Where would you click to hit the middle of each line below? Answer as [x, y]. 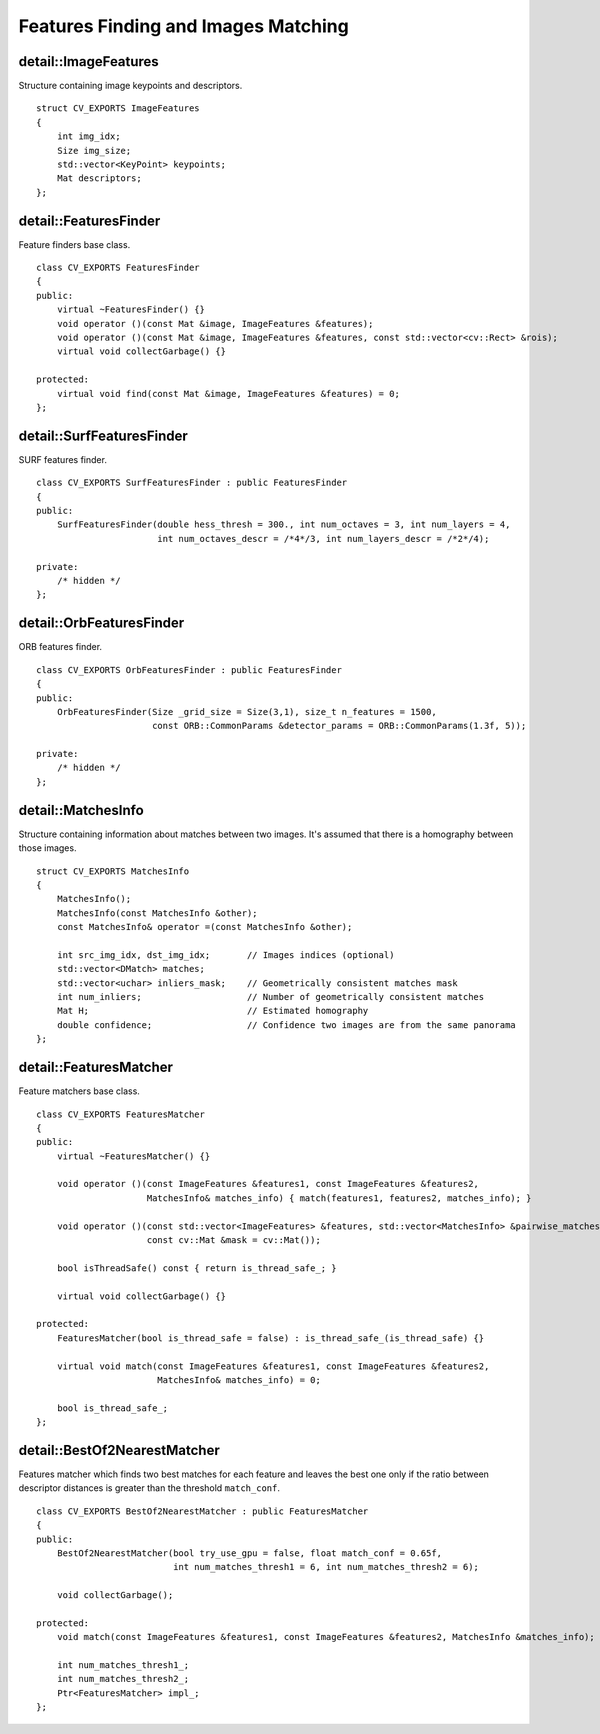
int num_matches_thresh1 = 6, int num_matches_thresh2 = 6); [326, 1567]
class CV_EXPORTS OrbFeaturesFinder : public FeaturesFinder [189, 669]
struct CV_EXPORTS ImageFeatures [118, 108]
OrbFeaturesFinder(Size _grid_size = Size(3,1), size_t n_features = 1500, [246, 711]
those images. [47, 848]
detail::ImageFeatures [88, 61]
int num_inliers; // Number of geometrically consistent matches [270, 997]
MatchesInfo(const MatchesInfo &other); [157, 913]
